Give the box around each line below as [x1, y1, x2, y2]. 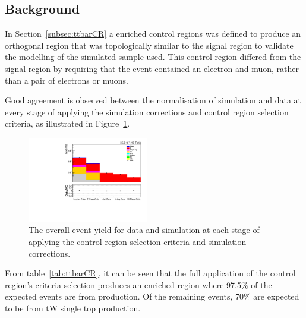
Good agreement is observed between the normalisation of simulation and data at [5, 94, 302, 106]
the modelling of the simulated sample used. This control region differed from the [5, 51, 301, 63]
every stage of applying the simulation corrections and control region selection [5, 105, 289, 118]
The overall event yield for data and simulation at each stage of [29, 223, 260, 236]
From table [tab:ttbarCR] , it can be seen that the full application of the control [5, 267, 296, 279]
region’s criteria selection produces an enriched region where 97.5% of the [5, 278, 272, 291]
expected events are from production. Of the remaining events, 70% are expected [5, 290, 299, 303]
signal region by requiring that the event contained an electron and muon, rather [5, 62, 299, 74]
